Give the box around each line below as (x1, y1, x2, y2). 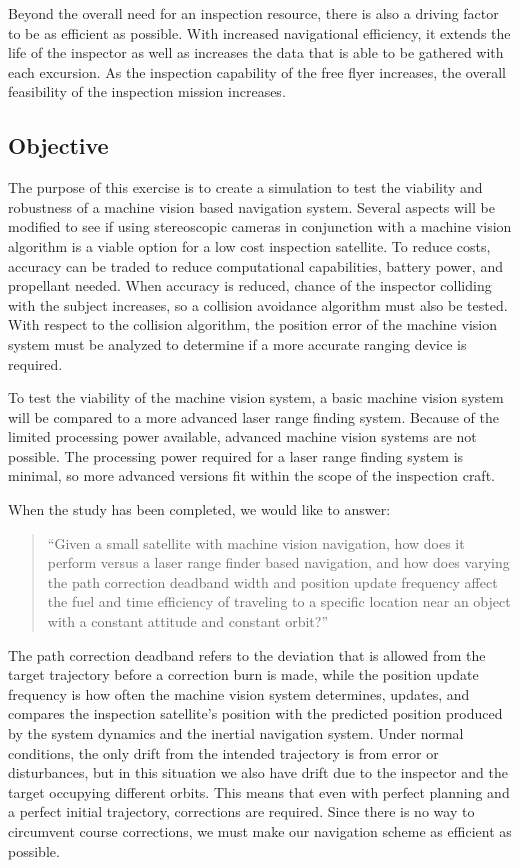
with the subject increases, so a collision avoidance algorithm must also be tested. (8, 294, 508, 315)
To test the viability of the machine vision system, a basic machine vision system (8, 387, 504, 408)
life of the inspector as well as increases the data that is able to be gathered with (8, 42, 504, 63)
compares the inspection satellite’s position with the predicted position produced (8, 703, 503, 724)
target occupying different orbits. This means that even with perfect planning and (8, 781, 510, 802)
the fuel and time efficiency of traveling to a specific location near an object (47, 591, 511, 612)
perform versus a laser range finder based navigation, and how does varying (47, 552, 510, 573)
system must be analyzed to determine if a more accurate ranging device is (8, 333, 467, 354)
